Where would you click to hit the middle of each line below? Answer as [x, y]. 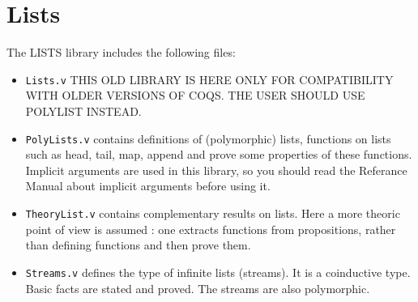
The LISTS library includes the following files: [121, 52]
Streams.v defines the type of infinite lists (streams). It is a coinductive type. [218, 272]
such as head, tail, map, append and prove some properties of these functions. [219, 154]
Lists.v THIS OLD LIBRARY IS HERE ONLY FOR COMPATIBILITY [209, 79]
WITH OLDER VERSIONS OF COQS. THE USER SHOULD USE [195, 95]
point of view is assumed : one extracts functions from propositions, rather [211, 229]
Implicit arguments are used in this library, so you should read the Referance [216, 170]
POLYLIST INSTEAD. [83, 111]
